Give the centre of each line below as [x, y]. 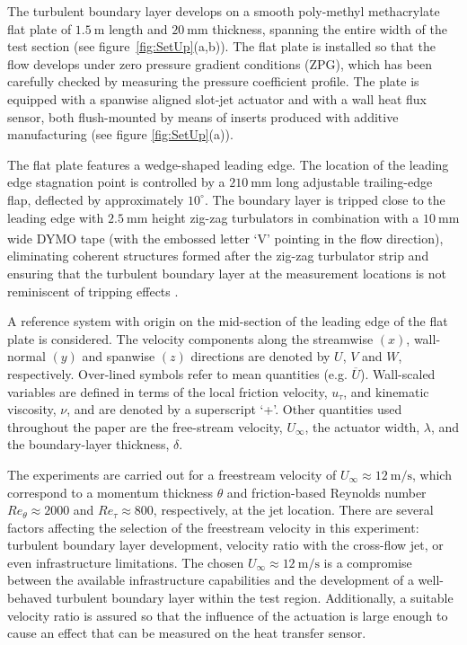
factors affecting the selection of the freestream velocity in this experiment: [213, 527]
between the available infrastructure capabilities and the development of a [211, 580]
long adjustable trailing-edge [354, 182]
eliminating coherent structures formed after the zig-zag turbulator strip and [218, 256]
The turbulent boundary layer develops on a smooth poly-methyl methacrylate [224, 11]
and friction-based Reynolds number [326, 492]
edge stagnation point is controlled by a [116, 182]
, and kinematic [386, 391]
